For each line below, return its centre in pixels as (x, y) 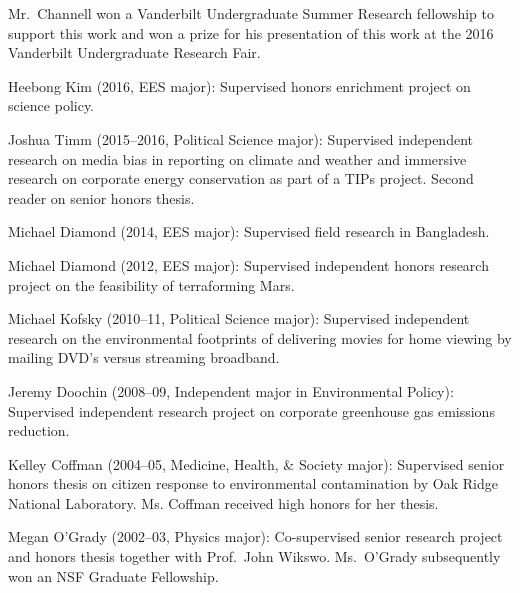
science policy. (51, 105)
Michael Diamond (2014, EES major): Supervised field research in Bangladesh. (249, 231)
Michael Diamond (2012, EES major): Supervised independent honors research (248, 264)
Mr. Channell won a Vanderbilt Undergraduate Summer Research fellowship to (251, 13)
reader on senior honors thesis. (101, 197)
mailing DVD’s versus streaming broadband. (144, 357)
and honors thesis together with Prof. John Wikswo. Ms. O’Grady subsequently (254, 556)
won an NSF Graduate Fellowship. (113, 575)
